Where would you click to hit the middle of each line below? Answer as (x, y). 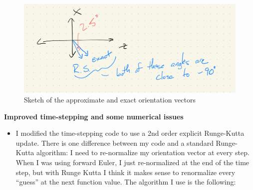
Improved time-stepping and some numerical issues (94, 116)
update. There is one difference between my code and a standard (115, 142)
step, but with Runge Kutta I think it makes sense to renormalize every (126, 172)
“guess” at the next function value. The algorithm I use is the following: (126, 182)
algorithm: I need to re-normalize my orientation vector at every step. (143, 152)
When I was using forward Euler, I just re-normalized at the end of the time (132, 162)
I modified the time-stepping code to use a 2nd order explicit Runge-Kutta (130, 133)
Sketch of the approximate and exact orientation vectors (110, 100)
